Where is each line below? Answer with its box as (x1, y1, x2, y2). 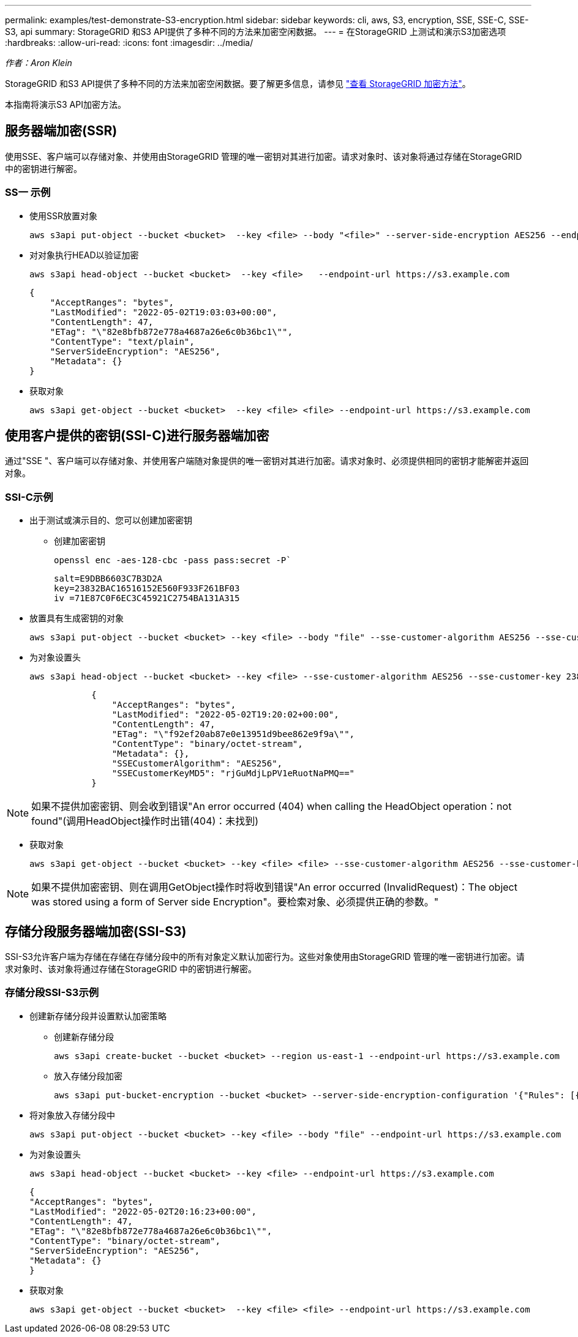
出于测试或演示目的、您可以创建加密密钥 (29, 515, 192, 526)
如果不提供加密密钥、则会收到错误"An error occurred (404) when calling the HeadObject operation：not (31, 800, 512, 813)
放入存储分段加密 (54, 1070, 122, 1081)
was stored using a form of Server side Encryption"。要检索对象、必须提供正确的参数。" (31, 896, 439, 908)
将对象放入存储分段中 (29, 1109, 115, 1120)
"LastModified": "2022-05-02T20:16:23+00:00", (29, 1206, 257, 1216)
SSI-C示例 (5, 490, 53, 503)
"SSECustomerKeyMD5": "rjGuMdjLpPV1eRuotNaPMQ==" (111, 768, 355, 779)
